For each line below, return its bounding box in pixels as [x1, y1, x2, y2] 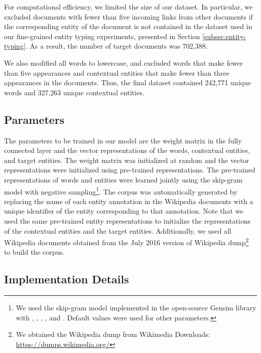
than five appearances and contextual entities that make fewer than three [4, 67, 230, 78]
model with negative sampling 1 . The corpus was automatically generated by [4, 185, 237, 197]
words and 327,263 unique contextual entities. [4, 87, 145, 97]
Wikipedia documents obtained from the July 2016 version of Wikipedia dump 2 [4, 236, 249, 247]
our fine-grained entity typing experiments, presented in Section [4, 31, 200, 41]
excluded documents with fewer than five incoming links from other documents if [4, 11, 253, 22]
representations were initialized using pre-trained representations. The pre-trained [4, 164, 255, 175]
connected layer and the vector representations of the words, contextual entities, [4, 145, 250, 155]
